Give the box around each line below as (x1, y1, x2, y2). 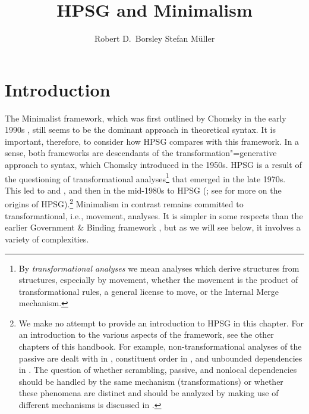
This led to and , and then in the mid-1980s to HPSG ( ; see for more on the (5, 183, 282, 196)
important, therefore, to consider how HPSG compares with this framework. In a (5, 135, 299, 147)
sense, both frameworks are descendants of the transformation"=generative (5, 147, 277, 159)
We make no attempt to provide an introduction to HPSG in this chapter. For (18, 316, 304, 329)
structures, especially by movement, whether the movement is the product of (18, 273, 298, 286)
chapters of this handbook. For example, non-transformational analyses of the (18, 340, 302, 353)
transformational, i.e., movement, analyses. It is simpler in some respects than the (5, 209, 303, 222)
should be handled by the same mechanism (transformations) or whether (18, 375, 283, 387)
